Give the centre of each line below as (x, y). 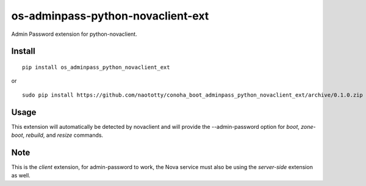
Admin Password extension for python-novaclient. (74, 34)
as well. (21, 176)
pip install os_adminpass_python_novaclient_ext (96, 67)
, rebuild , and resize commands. (63, 135)
